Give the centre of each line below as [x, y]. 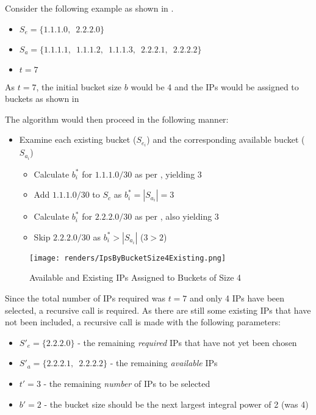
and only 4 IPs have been [237, 298]
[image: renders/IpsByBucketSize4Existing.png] [128, 258]
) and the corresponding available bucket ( [226, 139]
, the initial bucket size [79, 86]
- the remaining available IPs [164, 363]
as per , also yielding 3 [177, 216]
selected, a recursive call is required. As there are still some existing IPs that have [158, 310]
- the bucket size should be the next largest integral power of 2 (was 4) [176, 404]
